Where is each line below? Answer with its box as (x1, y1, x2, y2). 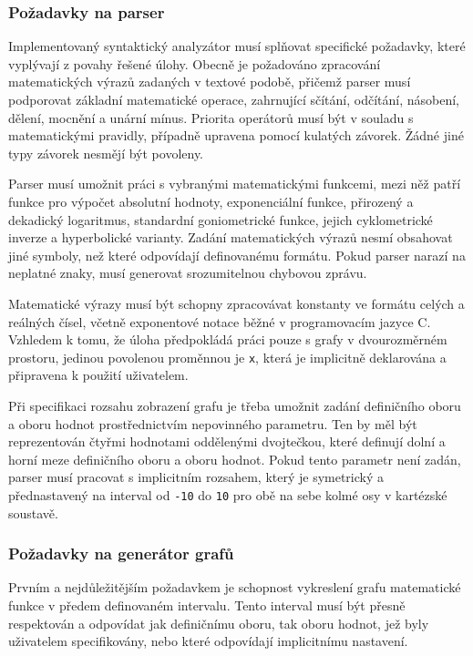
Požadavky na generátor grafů (8, 542, 234, 565)
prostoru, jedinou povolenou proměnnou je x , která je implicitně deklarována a (8, 347, 447, 366)
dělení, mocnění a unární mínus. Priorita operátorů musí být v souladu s (8, 108, 414, 127)
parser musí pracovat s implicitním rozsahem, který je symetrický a (8, 467, 385, 487)
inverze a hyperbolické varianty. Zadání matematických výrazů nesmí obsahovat (8, 228, 453, 247)
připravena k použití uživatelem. (8, 365, 189, 384)
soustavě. (8, 503, 58, 522)
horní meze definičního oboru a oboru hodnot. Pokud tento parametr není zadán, (8, 449, 461, 468)
